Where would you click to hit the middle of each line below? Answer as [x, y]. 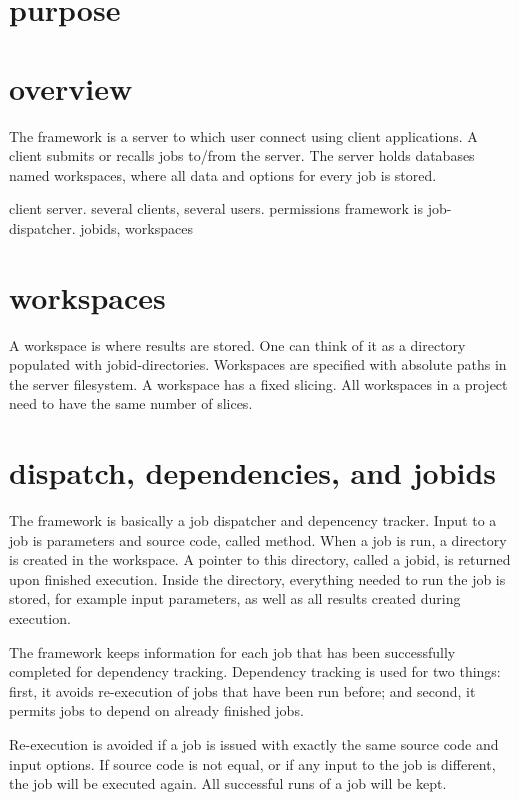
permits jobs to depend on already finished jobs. [156, 710]
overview [71, 87]
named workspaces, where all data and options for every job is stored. [223, 174]
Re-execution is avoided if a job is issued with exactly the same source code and [254, 744]
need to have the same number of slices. [131, 403]
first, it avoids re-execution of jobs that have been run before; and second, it [242, 690]
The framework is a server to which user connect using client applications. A [243, 135]
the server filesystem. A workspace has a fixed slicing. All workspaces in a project [258, 383]
